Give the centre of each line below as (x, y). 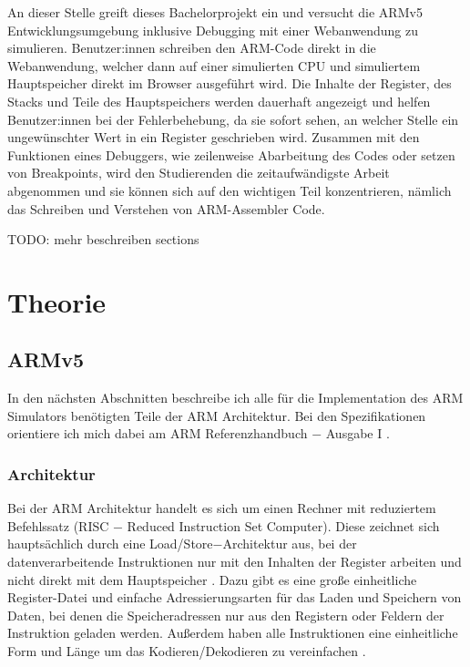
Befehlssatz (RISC (58, 525)
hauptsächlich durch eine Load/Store (110, 544)
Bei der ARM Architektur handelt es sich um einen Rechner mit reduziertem (222, 508)
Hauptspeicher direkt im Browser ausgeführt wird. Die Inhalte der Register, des (230, 83)
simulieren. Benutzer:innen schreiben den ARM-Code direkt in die (192, 48)
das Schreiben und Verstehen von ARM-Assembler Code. (166, 208)
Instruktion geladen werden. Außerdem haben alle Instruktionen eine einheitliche (233, 633)
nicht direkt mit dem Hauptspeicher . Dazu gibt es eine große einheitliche (212, 579)
